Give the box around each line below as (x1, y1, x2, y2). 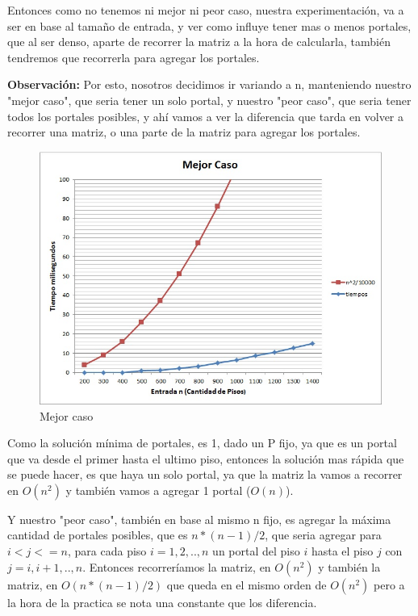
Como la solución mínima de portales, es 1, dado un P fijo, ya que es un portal (7, 434, 397, 451)
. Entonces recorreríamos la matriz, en (82, 558, 271, 575)
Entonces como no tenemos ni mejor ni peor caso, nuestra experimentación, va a (7, 2, 404, 18)
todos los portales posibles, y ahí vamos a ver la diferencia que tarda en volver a (7, 107, 404, 124)
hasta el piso (311, 543, 374, 559)
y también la (318, 558, 381, 575)
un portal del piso (212, 543, 300, 559)
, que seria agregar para (265, 526, 382, 543)
